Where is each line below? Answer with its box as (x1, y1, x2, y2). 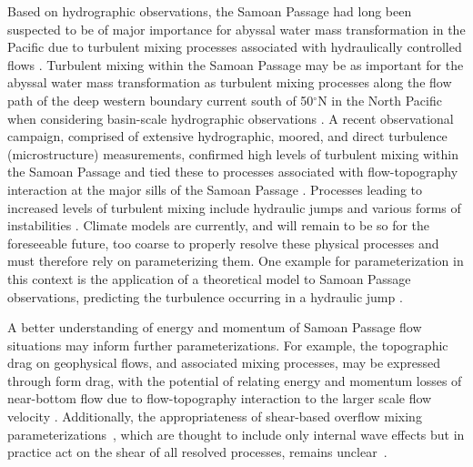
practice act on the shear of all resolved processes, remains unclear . (7, 442, 387, 462)
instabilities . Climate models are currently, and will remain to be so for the (7, 216, 430, 235)
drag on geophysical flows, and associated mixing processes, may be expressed (7, 353, 440, 372)
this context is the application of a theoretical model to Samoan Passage (7, 269, 411, 288)
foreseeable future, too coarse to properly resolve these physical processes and (7, 233, 439, 252)
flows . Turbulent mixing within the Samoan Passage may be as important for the (7, 55, 464, 74)
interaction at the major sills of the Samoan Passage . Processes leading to (7, 179, 423, 198)
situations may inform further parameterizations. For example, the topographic (7, 335, 448, 354)
